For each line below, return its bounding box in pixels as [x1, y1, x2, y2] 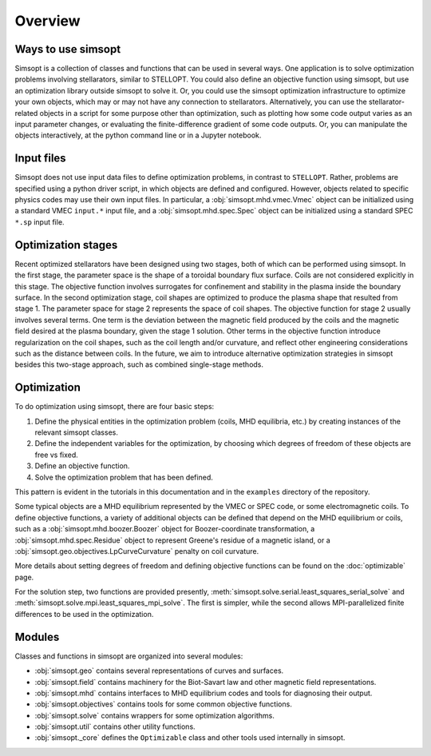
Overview [14, 12, 81, 30]
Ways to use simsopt [14, 42, 121, 56]
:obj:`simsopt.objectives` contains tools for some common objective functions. [34, 699, 293, 709]
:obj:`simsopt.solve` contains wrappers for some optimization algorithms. [34, 710, 275, 720]
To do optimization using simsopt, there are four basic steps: [14, 402, 215, 412]
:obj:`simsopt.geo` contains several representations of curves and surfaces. [34, 666, 284, 675]
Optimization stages [14, 238, 118, 252]
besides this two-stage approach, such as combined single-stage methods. [14, 360, 263, 369]
